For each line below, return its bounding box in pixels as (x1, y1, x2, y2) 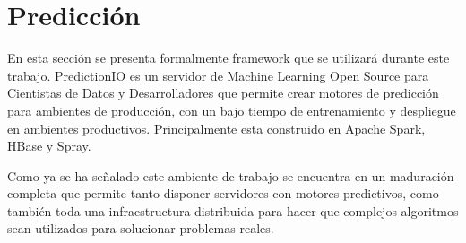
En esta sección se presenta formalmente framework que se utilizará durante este (7, 48, 450, 67)
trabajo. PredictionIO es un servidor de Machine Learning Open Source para (7, 65, 429, 84)
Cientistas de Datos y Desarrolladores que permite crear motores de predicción (7, 83, 439, 102)
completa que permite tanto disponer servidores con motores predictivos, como (7, 184, 439, 203)
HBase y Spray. (7, 136, 91, 155)
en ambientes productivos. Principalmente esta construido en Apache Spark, (7, 118, 426, 137)
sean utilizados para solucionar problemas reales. (7, 219, 274, 238)
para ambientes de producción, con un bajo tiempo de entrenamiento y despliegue (7, 100, 456, 119)
